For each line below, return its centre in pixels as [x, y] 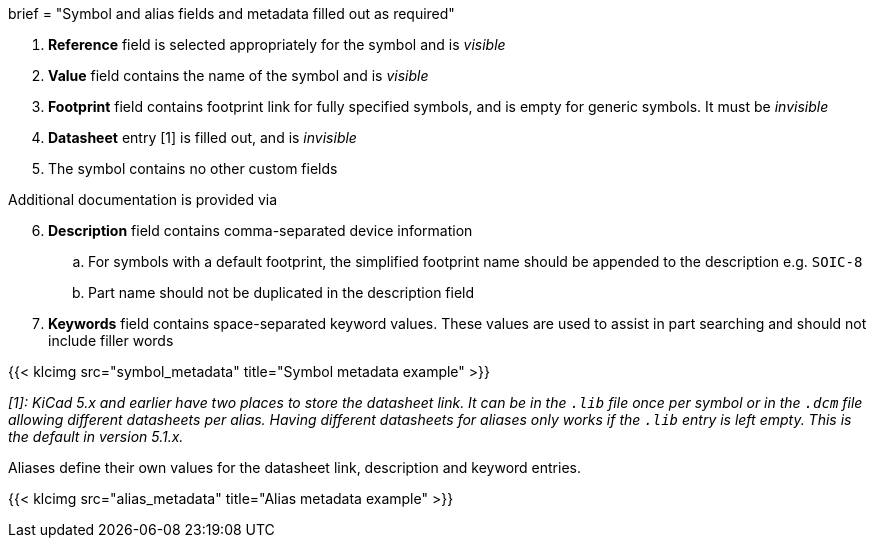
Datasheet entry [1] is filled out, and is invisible [202, 137]
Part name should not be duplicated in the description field [281, 292]
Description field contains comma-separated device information [260, 230]
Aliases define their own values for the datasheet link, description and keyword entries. [294, 467]
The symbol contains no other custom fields [193, 168]
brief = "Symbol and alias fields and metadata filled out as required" [231, 13]
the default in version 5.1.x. [96, 436]
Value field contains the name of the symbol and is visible [238, 75]
